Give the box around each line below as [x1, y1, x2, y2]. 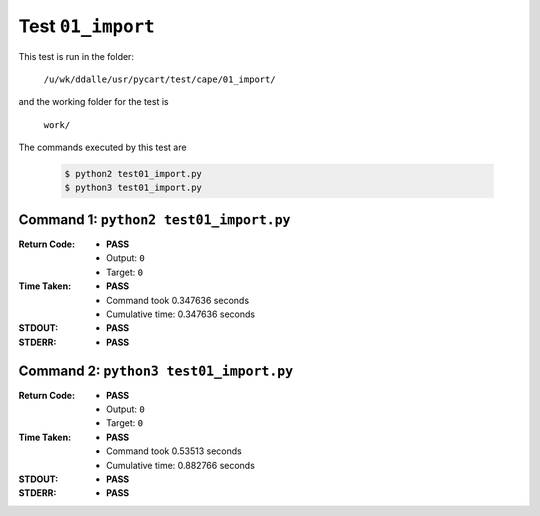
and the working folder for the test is [18, 96, 169, 108]
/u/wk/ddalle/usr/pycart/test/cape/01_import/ [43, 73, 276, 85]
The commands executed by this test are [18, 141, 187, 154]
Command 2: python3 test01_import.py [18, 362, 294, 379]
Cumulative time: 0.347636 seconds [106, 308, 255, 320]
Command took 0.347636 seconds [106, 294, 250, 306]
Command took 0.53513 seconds [106, 445, 242, 457]
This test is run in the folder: [18, 50, 135, 62]
